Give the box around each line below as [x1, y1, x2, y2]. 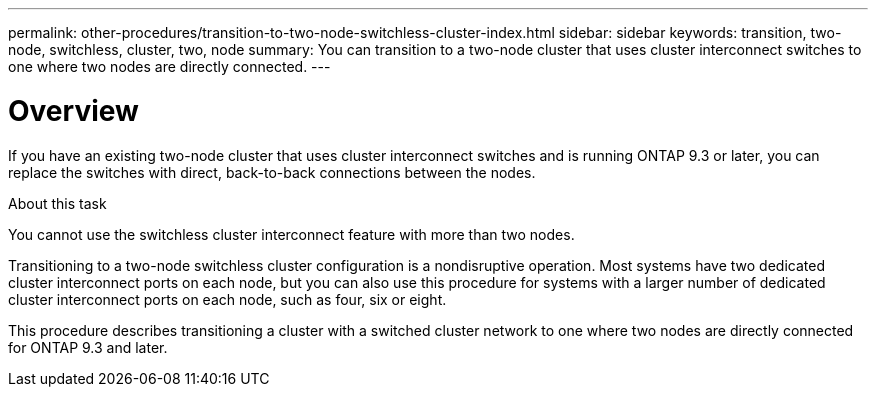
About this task [8, 194, 107, 212]
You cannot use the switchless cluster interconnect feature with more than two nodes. [8, 225, 575, 243]
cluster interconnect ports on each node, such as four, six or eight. [8, 290, 447, 308]
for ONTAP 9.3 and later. [8, 338, 168, 356]
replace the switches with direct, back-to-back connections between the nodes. [8, 163, 536, 181]
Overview [8, 93, 139, 128]
